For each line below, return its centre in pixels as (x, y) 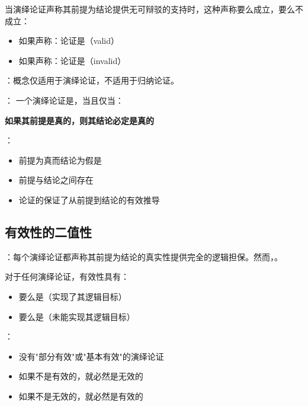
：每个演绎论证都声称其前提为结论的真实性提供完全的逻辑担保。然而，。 (144, 256)
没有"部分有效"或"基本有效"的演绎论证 (91, 356)
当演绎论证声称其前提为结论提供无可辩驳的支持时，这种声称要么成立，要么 (150, 9)
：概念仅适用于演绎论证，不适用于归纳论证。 (92, 80)
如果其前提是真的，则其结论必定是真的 (79, 120)
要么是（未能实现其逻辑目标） (77, 316)
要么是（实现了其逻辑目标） (73, 296)
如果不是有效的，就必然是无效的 (81, 376)
